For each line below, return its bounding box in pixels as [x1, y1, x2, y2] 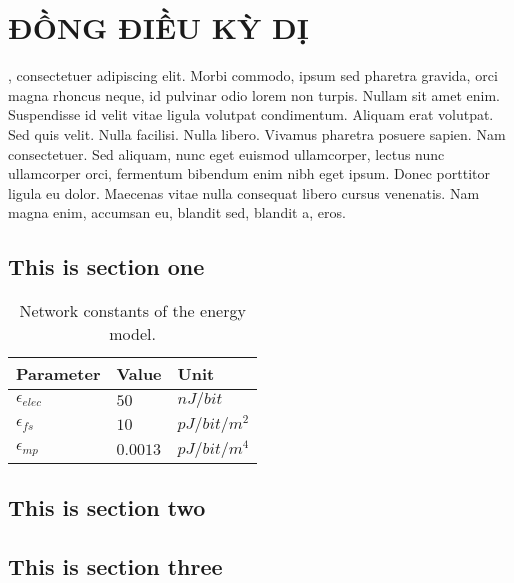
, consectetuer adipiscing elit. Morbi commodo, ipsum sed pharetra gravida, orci [8, 65, 498, 86]
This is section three [8, 550, 223, 581]
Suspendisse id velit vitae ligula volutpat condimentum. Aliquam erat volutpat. [8, 104, 494, 125]
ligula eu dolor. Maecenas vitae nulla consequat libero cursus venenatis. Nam [8, 182, 480, 203]
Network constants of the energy [19, 299, 246, 323]
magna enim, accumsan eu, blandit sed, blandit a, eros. [8, 202, 346, 223]
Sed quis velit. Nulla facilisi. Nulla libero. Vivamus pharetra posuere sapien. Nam [8, 123, 506, 144]
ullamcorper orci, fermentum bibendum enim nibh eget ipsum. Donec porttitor [8, 163, 490, 184]
